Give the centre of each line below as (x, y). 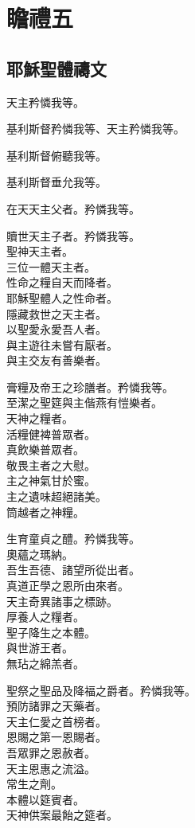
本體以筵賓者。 (45, 799)
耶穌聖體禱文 (57, 68)
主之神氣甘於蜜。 (51, 480)
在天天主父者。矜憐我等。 (73, 208)
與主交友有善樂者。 (57, 360)
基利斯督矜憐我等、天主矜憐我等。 (96, 129)
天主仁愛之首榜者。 (57, 721)
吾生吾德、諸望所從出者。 (73, 570)
